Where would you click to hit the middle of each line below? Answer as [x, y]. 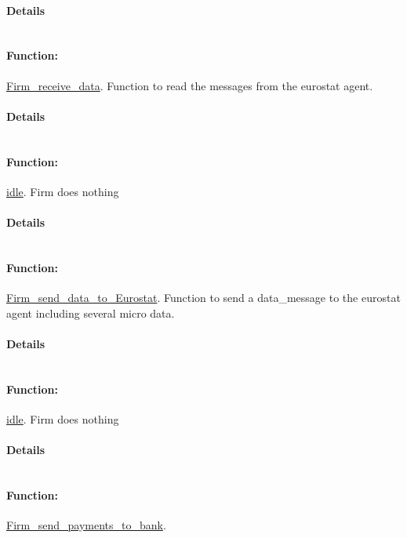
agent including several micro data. [91, 313]
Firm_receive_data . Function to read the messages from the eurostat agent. [190, 85]
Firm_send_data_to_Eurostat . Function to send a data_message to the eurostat [203, 297]
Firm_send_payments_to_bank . [86, 524]
